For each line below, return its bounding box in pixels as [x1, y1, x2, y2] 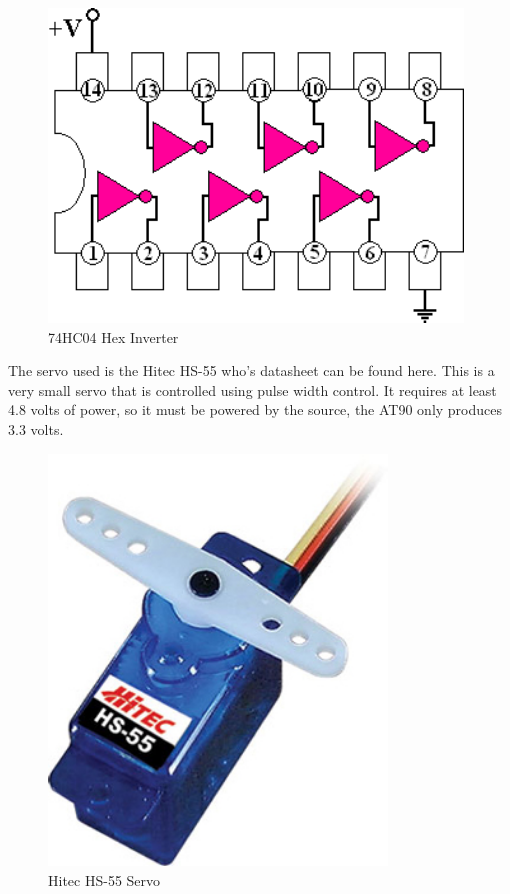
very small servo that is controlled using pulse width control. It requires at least [8, 379, 497, 400]
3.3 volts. [8, 418, 64, 439]
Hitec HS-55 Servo [48, 869, 161, 890]
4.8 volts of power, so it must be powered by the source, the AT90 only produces [8, 399, 503, 420]
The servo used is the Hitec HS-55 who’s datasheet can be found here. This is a [8, 360, 495, 381]
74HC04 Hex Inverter [48, 326, 179, 347]
